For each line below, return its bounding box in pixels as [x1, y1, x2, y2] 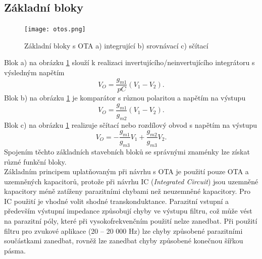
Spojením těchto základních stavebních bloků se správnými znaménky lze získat [4, 146, 250, 157]
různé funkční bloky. [4, 156, 67, 167]
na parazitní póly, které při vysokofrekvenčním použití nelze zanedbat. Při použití [4, 216, 257, 226]
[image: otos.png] [24, 26, 86, 33]
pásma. [4, 245, 26, 255]
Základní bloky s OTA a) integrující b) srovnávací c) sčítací [24, 40, 208, 50]
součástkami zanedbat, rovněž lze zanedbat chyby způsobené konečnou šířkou [4, 235, 243, 246]
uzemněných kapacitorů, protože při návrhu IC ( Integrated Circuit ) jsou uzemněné [4, 176, 258, 186]
